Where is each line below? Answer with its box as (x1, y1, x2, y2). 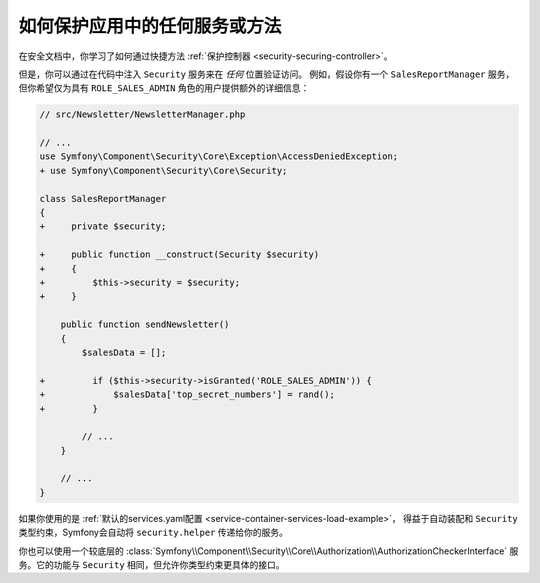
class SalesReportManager (39, 193, 167, 204)
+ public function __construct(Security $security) (39, 249, 320, 260)
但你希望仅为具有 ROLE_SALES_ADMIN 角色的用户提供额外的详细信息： (18, 82, 310, 94)
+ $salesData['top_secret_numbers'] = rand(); (39, 389, 335, 400)
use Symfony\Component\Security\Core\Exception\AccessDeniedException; (39, 151, 399, 162)
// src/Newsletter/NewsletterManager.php (39, 109, 246, 120)
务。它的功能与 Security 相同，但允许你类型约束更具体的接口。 (18, 559, 285, 571)
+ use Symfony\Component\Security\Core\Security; (39, 165, 288, 176)
